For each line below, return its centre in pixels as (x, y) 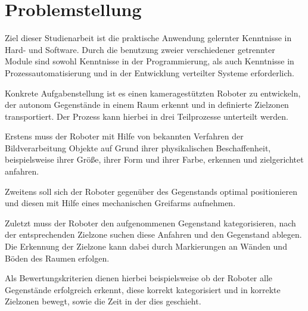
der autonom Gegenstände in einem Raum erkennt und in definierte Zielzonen (147, 105)
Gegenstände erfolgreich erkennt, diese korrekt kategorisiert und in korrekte (143, 289)
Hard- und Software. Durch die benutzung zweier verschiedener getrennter (140, 49)
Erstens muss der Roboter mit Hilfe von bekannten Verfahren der (124, 136)
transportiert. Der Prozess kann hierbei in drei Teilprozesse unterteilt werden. (147, 116)
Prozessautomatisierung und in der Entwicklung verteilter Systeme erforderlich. (150, 72)
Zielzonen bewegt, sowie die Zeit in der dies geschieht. (103, 301)
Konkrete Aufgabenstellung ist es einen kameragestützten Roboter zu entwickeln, (153, 93)
